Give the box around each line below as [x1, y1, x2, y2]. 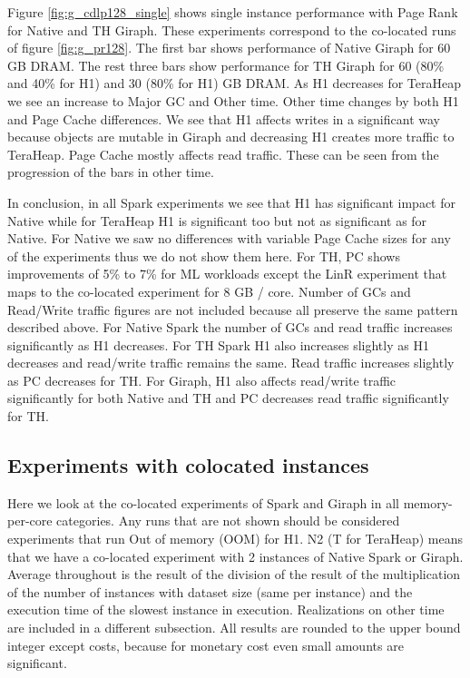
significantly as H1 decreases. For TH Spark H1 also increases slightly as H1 [7, 335, 429, 354]
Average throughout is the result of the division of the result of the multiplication [7, 565, 461, 584]
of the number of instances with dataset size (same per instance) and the [7, 582, 413, 601]
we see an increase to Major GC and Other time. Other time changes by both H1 [7, 91, 459, 110]
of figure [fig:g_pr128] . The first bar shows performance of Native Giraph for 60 [7, 38, 451, 57]
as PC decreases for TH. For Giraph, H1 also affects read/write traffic [7, 370, 397, 389]
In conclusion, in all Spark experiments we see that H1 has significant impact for [7, 192, 455, 211]
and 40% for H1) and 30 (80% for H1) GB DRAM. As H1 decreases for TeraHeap [7, 74, 462, 93]
